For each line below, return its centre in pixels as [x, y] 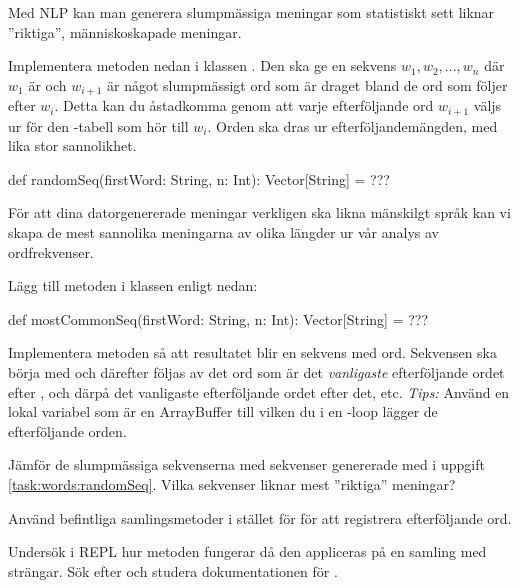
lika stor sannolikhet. [72, 145]
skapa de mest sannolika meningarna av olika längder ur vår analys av [223, 232]
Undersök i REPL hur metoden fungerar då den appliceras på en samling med [247, 551]
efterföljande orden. [67, 430]
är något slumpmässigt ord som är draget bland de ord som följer [307, 84]
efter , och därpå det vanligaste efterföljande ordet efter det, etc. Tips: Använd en [259, 391]
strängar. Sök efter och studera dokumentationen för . [173, 570]
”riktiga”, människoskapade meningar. [125, 31]
